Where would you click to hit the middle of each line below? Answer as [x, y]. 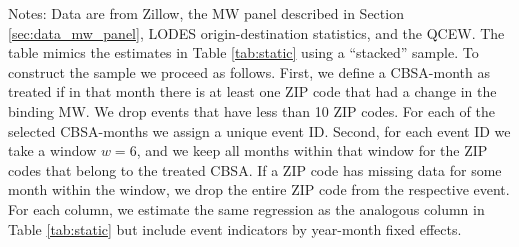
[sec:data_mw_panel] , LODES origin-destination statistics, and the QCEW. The [256, 32]
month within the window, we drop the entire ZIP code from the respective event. [259, 189]
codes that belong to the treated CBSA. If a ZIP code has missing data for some [255, 169]
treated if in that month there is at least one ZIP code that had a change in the [252, 91]
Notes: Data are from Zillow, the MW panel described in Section [206, 13]
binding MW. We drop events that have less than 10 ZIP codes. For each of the [251, 110]
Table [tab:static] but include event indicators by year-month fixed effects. [235, 228]
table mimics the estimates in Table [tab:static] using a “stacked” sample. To [243, 52]
